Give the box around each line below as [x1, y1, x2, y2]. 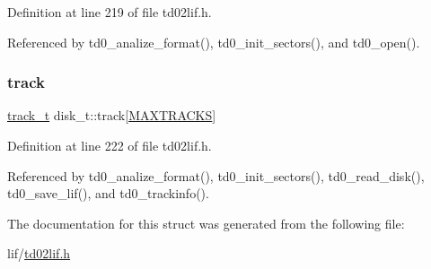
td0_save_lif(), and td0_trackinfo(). [7, 184, 209, 203]
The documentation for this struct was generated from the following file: [7, 213, 405, 232]
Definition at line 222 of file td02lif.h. [7, 136, 212, 154]
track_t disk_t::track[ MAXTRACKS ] [7, 106, 216, 125]
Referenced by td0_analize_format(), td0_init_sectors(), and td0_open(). [7, 32, 420, 51]
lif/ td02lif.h [7, 244, 71, 263]
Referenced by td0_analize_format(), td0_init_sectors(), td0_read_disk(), [7, 166, 425, 185]
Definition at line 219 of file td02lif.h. [7, 3, 212, 21]
